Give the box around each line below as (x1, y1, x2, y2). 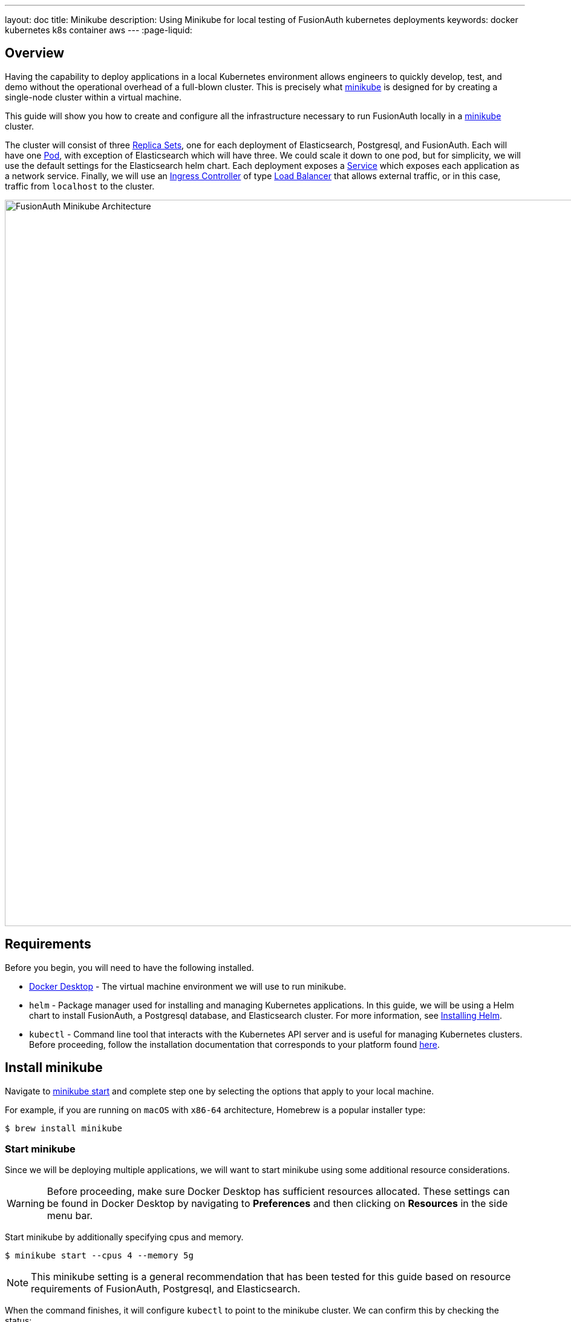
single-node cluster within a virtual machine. (5, 91, 181, 102)
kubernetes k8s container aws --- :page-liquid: (5, 25, 192, 35)
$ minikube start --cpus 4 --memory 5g (5, 1251, 194, 1261)
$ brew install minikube (5, 1123, 122, 1133)
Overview (5, 45, 65, 61)
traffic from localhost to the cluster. (5, 180, 155, 191)
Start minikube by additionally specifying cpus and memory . (5, 1232, 244, 1243)
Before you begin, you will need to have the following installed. (5, 962, 254, 973)
